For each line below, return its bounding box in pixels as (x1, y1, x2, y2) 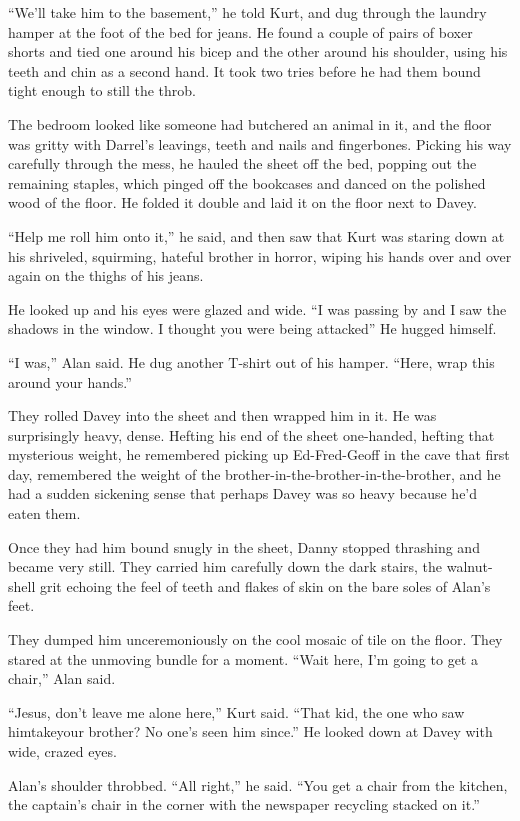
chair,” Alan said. (8, 668, 116, 689)
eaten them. (8, 503, 81, 524)
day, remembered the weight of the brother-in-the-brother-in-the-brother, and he (8, 463, 501, 484)
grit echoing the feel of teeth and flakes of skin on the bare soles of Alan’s (39, 575, 491, 596)
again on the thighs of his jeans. (8, 265, 204, 286)
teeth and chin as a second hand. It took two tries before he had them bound (8, 60, 481, 81)
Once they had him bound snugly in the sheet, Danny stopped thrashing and (8, 536, 480, 557)
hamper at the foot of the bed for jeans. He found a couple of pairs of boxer (8, 21, 473, 42)
